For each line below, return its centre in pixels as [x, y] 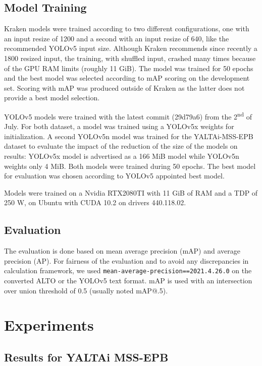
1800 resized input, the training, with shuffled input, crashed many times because [130, 58]
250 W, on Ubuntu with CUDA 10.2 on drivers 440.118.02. [95, 202]
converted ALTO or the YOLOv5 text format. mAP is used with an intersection [128, 280]
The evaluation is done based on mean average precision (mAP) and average [122, 251]
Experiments [49, 325]
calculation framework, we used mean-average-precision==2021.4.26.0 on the [128, 270]
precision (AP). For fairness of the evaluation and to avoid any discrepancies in [126, 260]
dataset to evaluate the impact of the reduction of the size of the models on [121, 146]
